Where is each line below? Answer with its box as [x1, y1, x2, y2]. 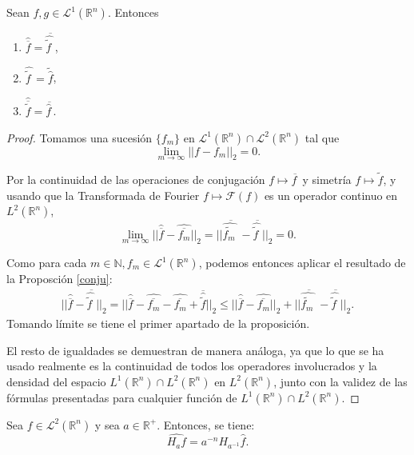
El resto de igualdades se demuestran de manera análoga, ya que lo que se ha [6, 341, 384, 358]
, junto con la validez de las [273, 373, 408, 389]
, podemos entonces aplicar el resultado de [198, 254, 406, 271]
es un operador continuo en [264, 186, 398, 203]
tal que [305, 129, 340, 146]
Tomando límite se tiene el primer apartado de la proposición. [6, 315, 310, 332]
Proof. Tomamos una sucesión [6, 129, 153, 146]
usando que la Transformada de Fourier [6, 186, 200, 203]
